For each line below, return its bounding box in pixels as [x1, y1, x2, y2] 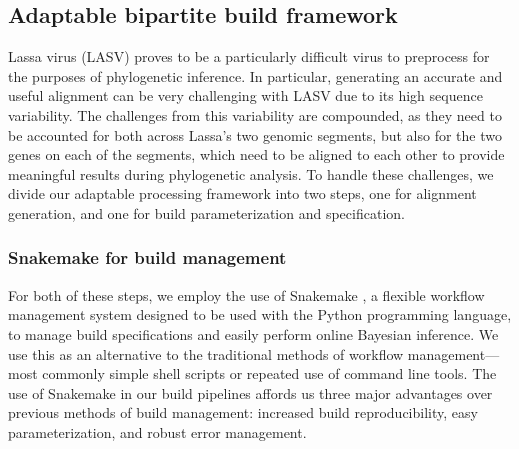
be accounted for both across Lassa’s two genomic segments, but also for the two [8, 124, 502, 145]
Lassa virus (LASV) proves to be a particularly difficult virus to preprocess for [8, 46, 490, 67]
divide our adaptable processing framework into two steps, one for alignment [8, 183, 477, 204]
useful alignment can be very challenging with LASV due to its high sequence [8, 85, 483, 106]
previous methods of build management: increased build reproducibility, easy [8, 402, 478, 423]
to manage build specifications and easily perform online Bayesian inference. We [8, 323, 499, 344]
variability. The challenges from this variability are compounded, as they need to [8, 104, 502, 125]
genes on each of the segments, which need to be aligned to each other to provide [8, 144, 505, 165]
